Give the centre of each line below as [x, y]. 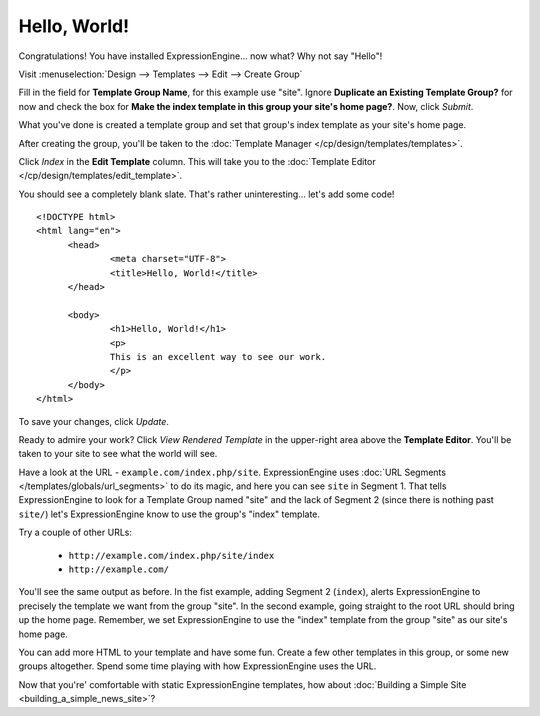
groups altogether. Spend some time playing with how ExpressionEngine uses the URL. [197, 666]
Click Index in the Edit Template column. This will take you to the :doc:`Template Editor [197, 161]
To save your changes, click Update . [94, 421]
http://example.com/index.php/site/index [171, 555]
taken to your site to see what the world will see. [118, 454]
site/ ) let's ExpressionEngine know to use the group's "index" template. [169, 514]
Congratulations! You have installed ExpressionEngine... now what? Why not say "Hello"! [200, 56]
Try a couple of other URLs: [75, 532]
